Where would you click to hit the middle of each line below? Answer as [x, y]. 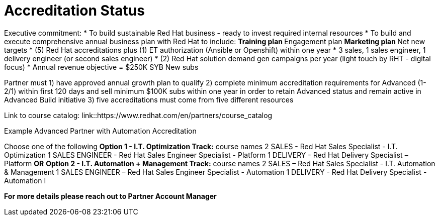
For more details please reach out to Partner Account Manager [110, 196]
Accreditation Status [74, 11]
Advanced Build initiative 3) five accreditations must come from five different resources [149, 99]
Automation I [25, 180]
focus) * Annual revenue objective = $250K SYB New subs [101, 67]
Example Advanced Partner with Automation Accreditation [100, 131]
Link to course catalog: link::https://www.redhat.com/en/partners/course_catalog [138, 115]
